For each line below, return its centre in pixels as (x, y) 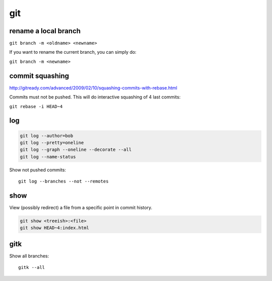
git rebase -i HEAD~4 (36, 106)
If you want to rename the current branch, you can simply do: (73, 52)
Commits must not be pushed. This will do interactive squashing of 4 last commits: (95, 97)
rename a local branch (45, 31)
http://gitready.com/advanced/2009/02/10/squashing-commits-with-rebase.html (93, 87)
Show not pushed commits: (38, 170)
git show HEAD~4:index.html (54, 228)
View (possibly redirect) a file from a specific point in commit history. (81, 207)
